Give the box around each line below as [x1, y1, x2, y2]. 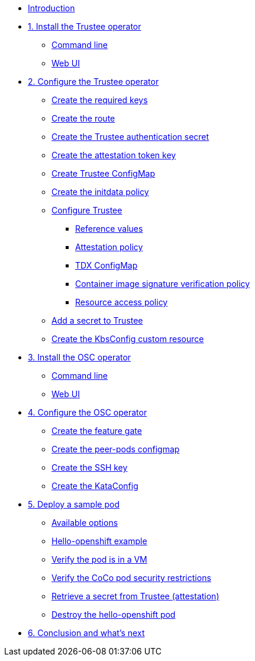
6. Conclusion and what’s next [28, 628, 145, 638]
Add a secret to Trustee [51, 315, 143, 325]
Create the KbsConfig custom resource [51, 334, 204, 344]
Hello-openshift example [51, 536, 147, 546]
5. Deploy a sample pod [28, 499, 120, 509]
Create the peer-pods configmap [51, 444, 180, 454]
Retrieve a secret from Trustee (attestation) [51, 591, 220, 601]
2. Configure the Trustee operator [28, 76, 159, 87]
